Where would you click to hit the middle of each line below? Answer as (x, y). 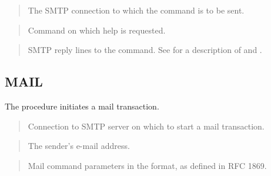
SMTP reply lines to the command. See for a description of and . (145, 50)
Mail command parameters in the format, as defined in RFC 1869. (147, 165)
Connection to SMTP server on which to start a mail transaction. (146, 126)
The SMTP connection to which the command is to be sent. (136, 10)
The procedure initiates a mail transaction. (82, 106)
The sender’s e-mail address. (79, 146)
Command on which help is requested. (97, 30)
